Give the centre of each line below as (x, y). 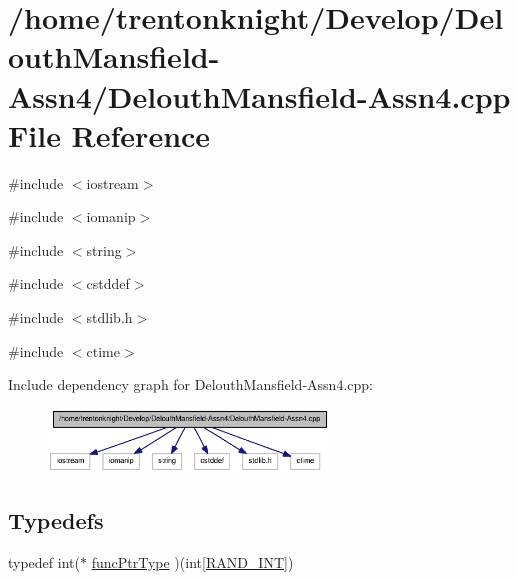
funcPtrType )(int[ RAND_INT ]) (192, 561)
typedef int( (44, 561)
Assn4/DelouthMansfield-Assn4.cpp (259, 95)
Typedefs (56, 520)
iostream (112, 182)
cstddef (108, 283)
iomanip (111, 216)
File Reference (109, 134)
